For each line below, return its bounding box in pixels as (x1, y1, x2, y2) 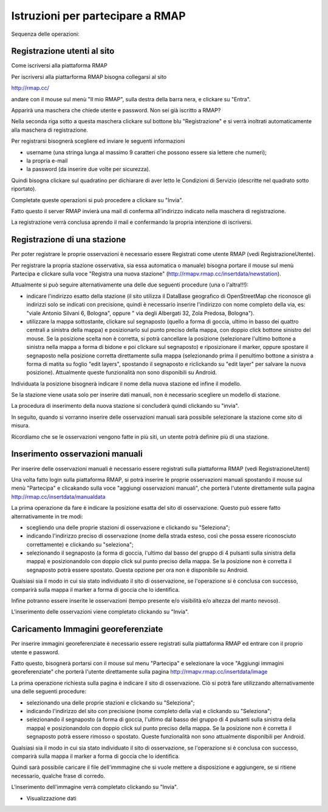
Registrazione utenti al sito (11, 46, 115, 56)
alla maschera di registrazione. (11, 126, 88, 134)
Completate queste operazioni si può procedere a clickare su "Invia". (11, 196, 183, 203)
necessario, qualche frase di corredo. (11, 772, 106, 779)
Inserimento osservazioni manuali (11, 449, 143, 459)
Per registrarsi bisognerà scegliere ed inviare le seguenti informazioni (11, 137, 185, 145)
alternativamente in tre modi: (11, 513, 83, 520)
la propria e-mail (26, 157, 68, 164)
